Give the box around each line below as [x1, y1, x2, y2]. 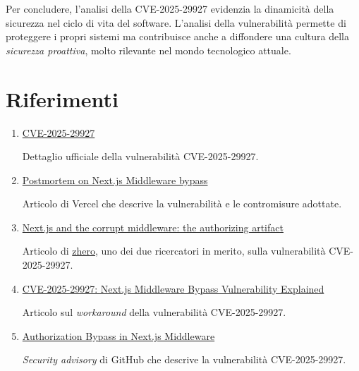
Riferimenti [6, 84, 118, 113]
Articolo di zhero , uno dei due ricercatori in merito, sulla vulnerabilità [22, 243, 326, 258]
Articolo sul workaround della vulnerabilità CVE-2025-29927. [22, 305, 286, 320]
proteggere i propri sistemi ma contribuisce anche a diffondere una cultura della [6, 29, 350, 44]
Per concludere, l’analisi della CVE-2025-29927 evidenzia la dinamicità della [6, 1, 334, 16]
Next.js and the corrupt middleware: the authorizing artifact [22, 219, 284, 234]
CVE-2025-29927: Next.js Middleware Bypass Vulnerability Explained [22, 281, 324, 296]
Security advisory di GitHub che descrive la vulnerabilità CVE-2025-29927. [22, 352, 346, 367]
